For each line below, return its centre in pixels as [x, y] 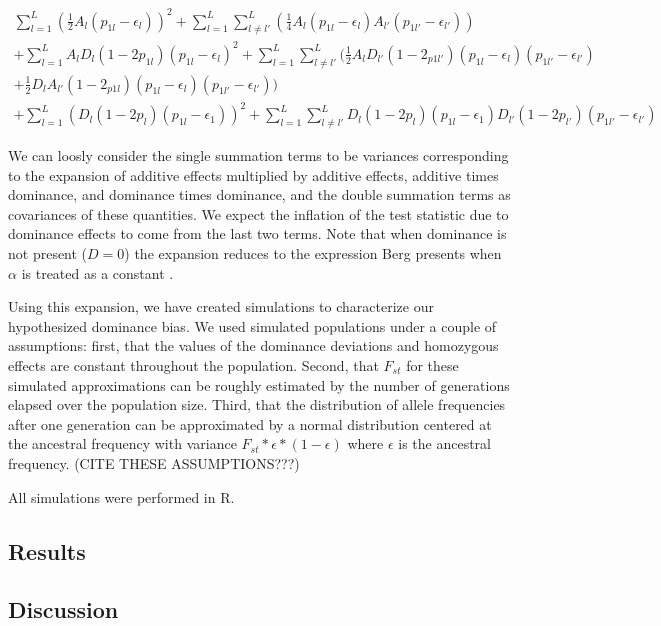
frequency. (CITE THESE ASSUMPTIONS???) [154, 462]
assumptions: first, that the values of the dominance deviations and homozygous [253, 345]
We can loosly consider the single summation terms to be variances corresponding [258, 155]
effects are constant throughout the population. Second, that [193, 364]
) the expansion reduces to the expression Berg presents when [313, 252]
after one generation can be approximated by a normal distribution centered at [250, 423]
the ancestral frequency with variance [122, 443]
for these [432, 364]
